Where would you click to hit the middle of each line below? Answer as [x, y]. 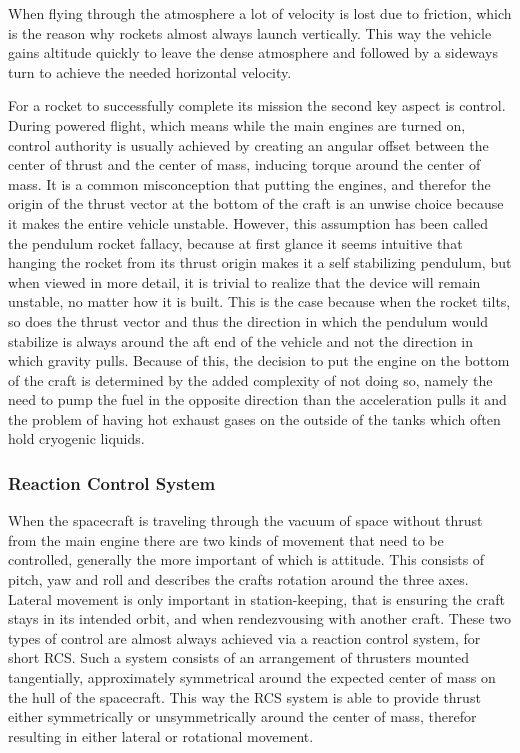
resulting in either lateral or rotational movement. [161, 735]
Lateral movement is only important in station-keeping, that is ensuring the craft [256, 598]
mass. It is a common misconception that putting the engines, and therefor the [249, 183]
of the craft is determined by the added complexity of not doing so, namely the [250, 379]
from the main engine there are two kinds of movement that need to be [226, 539]
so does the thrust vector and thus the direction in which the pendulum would [248, 320]
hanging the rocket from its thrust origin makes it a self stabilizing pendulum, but [260, 262]
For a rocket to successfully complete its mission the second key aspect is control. [257, 105]
